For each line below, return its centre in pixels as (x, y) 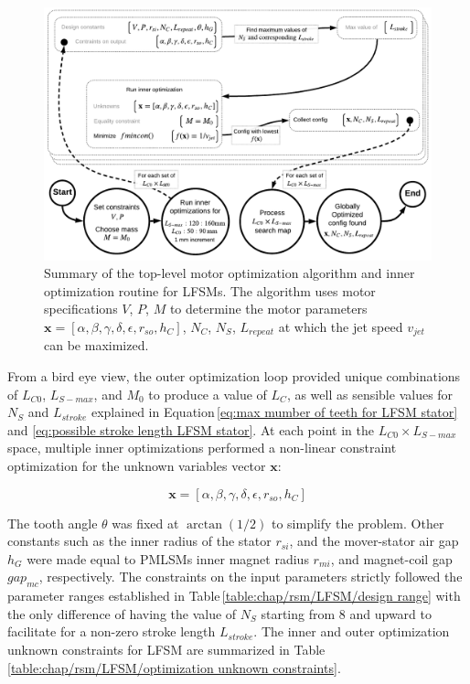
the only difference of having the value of (122, 613)
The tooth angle (53, 523)
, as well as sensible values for (370, 394)
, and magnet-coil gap (391, 558)
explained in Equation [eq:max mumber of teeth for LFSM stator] (274, 412)
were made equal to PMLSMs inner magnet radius (168, 558)
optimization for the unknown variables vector (137, 465)
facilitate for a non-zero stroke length (112, 631)
